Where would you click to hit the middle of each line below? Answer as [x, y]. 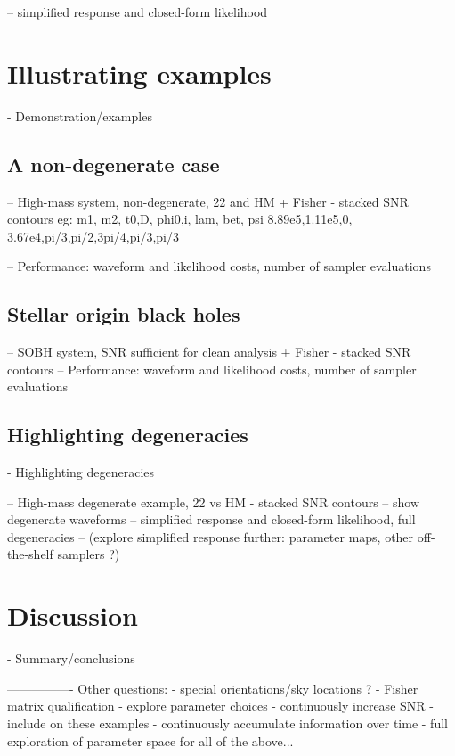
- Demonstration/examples [80, 115]
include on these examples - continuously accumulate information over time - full [227, 723]
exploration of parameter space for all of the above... [150, 740]
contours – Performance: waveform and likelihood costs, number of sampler [212, 369]
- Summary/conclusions [71, 658]
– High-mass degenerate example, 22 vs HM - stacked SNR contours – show [214, 501]
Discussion [73, 616]
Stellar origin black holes [124, 314]
